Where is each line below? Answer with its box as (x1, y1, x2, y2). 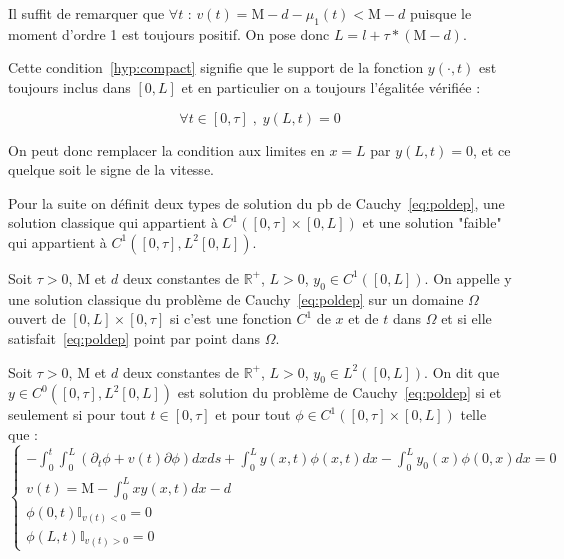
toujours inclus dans (8, 76, 131, 97)
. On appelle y (424, 267, 512, 288)
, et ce (473, 139, 511, 160)
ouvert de (8, 308, 66, 329)
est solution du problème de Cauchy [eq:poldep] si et (177, 382, 502, 403)
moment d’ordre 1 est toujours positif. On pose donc (8, 23, 330, 44)
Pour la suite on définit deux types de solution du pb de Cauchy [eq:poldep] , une (8, 192, 505, 213)
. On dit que (424, 361, 500, 382)
